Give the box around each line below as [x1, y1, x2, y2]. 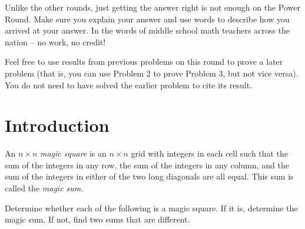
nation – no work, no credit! [5, 35, 106, 48]
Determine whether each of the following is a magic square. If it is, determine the [5, 201, 298, 214]
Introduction [5, 113, 110, 137]
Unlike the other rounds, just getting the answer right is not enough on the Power [5, 1, 300, 13]
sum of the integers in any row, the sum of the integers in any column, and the [5, 158, 290, 171]
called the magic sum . [5, 182, 84, 194]
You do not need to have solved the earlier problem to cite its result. [5, 78, 252, 91]
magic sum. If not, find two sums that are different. [5, 213, 190, 225]
